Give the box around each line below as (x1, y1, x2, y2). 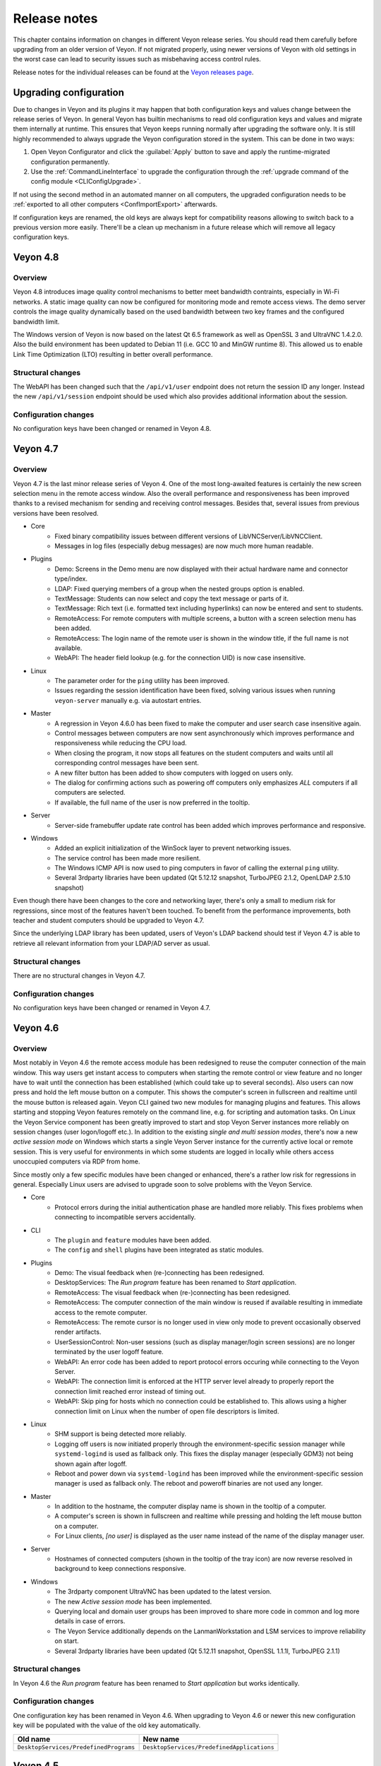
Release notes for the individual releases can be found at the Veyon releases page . (13, 68, 254, 76)
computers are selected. (54, 788, 126, 797)
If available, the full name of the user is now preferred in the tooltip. (54, 798, 250, 807)
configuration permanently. (30, 158, 110, 166)
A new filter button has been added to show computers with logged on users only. (54, 769, 294, 777)
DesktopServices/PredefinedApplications (143, 1743, 274, 1751)
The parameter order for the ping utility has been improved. (54, 677, 229, 685)
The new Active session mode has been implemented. (54, 1597, 212, 1606)
